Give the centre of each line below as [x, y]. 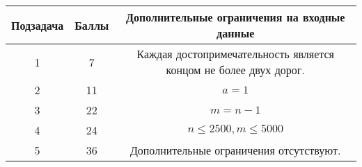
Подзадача [38, 25]
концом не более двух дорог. [235, 70]
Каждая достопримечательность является [235, 54]
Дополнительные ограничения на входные [235, 17]
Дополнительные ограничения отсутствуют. [235, 150]
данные [236, 33]
